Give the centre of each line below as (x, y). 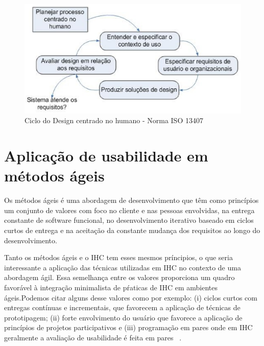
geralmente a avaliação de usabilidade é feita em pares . (93, 337)
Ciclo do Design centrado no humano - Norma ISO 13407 (114, 120)
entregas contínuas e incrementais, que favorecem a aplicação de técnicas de (122, 307)
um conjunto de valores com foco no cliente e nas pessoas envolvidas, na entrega (129, 210)
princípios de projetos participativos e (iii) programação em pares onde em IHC (128, 327)
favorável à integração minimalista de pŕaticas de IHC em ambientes (111, 287)
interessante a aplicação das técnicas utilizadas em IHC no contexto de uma (123, 267)
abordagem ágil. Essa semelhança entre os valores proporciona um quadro (119, 277)
